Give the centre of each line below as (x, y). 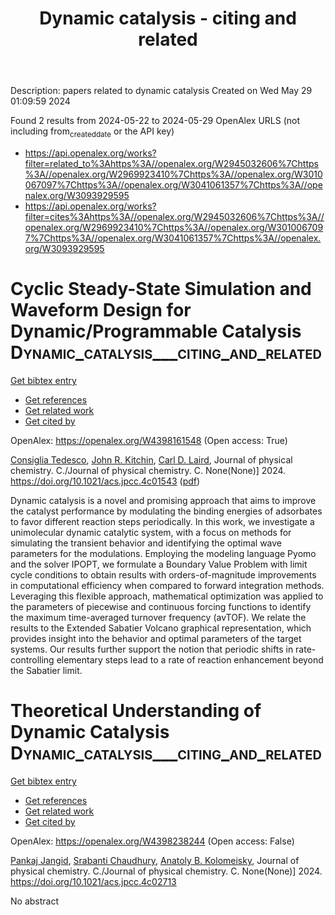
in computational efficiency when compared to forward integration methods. (167, 585)
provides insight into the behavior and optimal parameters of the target (156, 638)
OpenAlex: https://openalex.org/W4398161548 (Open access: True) (149, 440)
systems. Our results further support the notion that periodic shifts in (152, 649)
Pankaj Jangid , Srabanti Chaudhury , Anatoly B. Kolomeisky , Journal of (155, 860)
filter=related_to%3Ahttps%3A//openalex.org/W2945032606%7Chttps (171, 163)
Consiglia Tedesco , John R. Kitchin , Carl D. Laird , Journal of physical (151, 459)
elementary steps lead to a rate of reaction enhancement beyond (190, 659)
